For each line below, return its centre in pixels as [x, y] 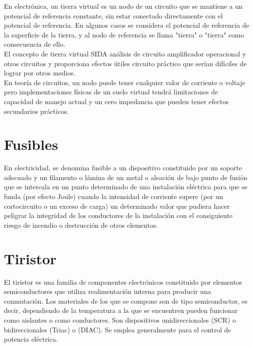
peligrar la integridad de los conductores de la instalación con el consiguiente [118, 215]
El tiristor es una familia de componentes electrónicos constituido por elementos [123, 282]
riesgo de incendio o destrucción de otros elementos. [81, 225]
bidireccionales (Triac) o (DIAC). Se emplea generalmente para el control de [117, 329]
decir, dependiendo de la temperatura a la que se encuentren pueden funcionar [121, 310]
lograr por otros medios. [40, 73]
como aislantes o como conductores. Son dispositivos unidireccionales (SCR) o [120, 320]
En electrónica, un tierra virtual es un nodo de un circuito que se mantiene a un [123, 6]
